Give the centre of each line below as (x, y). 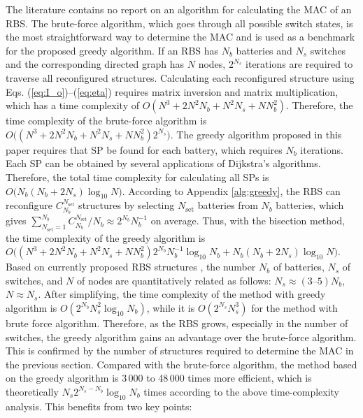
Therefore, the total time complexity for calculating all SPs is (137, 176)
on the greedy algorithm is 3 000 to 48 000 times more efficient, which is (159, 378)
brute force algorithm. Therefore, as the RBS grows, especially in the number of (177, 323)
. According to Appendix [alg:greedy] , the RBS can (231, 190)
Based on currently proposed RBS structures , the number (131, 267)
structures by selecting (127, 205)
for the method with (294, 307)
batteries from (228, 205)
